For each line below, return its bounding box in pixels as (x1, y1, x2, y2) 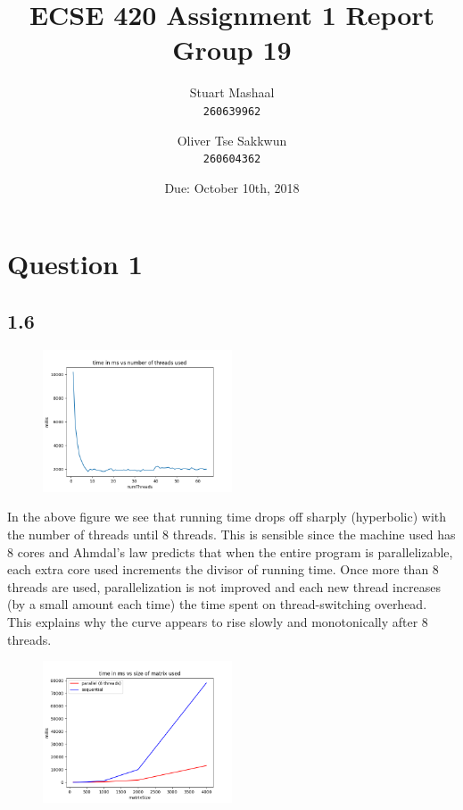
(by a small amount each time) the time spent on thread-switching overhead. (7, 595, 427, 614)
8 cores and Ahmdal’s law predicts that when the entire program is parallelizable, (7, 542, 453, 561)
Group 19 (172, 31, 292, 68)
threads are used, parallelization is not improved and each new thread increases (7, 577, 441, 596)
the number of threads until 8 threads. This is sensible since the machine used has (7, 524, 456, 543)
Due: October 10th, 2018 (164, 178, 300, 196)
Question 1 (7, 246, 143, 282)
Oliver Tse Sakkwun (177, 130, 287, 149)
